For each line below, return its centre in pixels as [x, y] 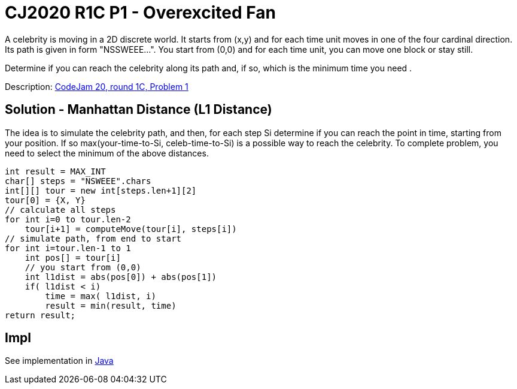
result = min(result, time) [111, 305]
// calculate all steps [60, 209]
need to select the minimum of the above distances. [107, 153]
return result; [40, 315]
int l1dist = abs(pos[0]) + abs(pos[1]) [121, 277]
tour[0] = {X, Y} [45, 200]
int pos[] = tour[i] [73, 257]
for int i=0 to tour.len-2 [68, 219]
